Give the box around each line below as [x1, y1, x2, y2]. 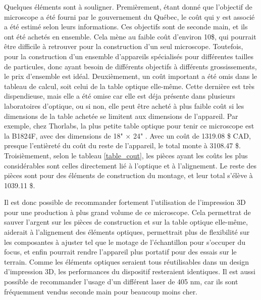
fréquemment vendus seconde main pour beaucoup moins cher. [4, 286, 198, 296]
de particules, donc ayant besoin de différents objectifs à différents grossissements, [4, 61, 257, 71]
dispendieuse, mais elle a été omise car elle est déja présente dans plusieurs [4, 91, 235, 101]
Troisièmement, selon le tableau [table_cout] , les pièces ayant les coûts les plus [4, 150, 248, 160]
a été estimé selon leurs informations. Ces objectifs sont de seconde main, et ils [4, 21, 248, 32]
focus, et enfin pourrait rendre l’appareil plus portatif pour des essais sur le [4, 246, 237, 257]
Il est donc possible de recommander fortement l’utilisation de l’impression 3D [4, 197, 246, 207]
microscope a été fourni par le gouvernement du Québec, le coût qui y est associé [4, 11, 255, 22]
